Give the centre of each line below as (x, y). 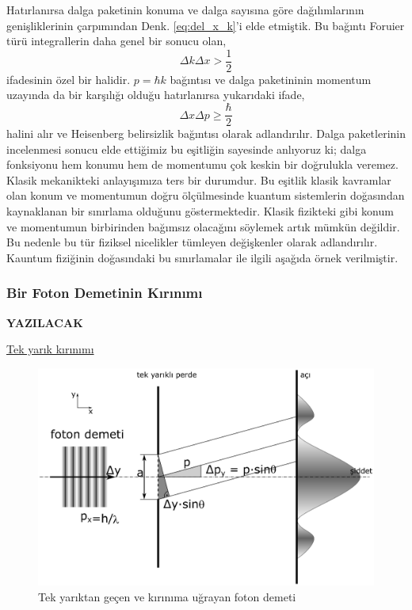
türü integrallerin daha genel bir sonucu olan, (116, 41)
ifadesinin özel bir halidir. (69, 79)
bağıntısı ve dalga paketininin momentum (271, 79)
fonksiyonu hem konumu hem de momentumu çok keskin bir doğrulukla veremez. (202, 164)
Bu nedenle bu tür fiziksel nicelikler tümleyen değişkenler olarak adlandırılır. (192, 242)
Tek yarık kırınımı (50, 349)
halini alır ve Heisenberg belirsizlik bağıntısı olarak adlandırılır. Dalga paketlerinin (206, 133)
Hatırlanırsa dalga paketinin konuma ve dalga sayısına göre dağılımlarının (185, 10)
